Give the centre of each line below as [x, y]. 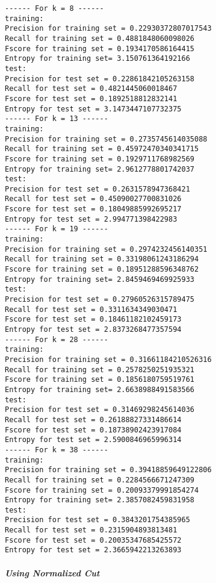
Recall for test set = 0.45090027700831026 [93, 199]
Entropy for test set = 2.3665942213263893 [93, 550]
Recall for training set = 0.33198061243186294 [102, 259]
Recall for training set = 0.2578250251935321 [100, 369]
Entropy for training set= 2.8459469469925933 [100, 279]
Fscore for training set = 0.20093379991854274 [102, 490]
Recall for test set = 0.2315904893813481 [91, 530]
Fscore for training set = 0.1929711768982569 [100, 159]
